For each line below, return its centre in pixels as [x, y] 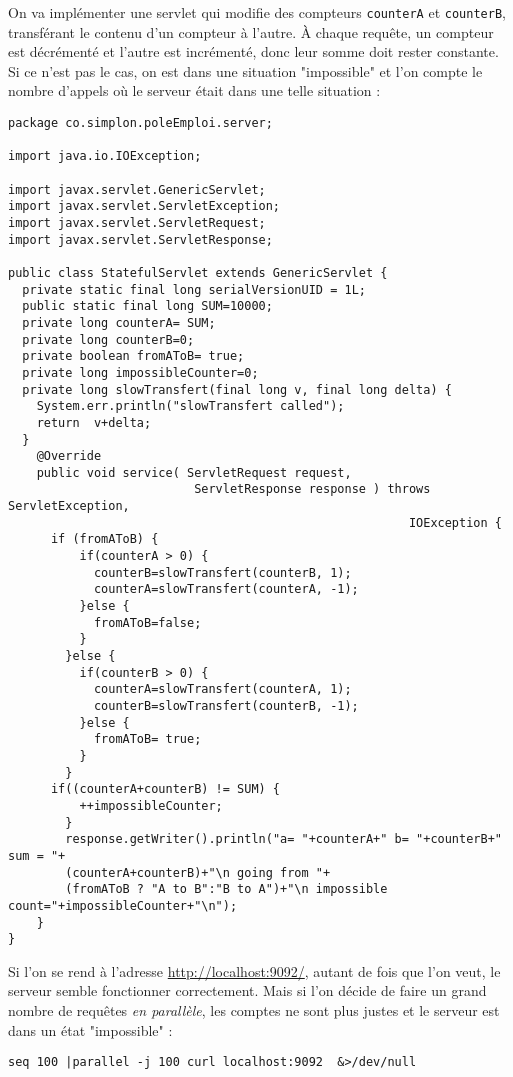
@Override [69, 456]
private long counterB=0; [108, 339]
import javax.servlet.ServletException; [144, 206]
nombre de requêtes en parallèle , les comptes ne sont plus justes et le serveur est [254, 1010]
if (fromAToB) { [104, 539]
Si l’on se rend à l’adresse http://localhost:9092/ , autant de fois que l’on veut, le [254, 970]
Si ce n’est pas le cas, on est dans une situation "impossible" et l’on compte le [245, 70]
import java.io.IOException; [105, 156]
